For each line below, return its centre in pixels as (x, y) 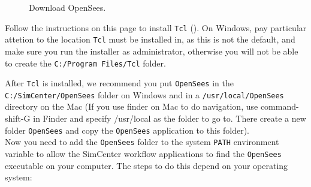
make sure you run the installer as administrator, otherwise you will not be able (152, 51)
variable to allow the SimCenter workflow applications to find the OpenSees (143, 153)
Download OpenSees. (67, 7)
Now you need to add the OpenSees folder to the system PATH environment (142, 142)
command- (280, 106)
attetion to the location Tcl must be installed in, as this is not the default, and (150, 39)
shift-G (18, 118)
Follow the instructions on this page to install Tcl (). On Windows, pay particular (156, 27)
